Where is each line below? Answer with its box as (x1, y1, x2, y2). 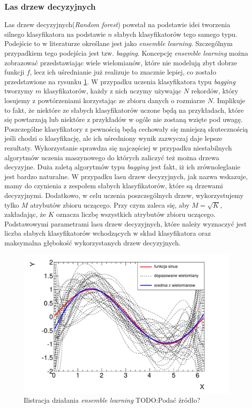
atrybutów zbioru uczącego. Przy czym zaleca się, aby (30, 199, 190, 210)
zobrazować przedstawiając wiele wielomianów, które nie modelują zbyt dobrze (4, 57, 237, 67)
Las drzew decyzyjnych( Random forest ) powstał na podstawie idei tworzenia (4, 19, 230, 30)
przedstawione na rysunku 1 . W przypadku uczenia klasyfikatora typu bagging (4, 76, 236, 86)
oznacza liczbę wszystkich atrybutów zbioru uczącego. (56, 209, 216, 219)
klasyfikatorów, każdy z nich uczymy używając (44, 86, 181, 96)
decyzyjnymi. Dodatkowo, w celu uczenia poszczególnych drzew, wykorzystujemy (4, 190, 244, 200)
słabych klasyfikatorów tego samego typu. (114, 29, 237, 39)
